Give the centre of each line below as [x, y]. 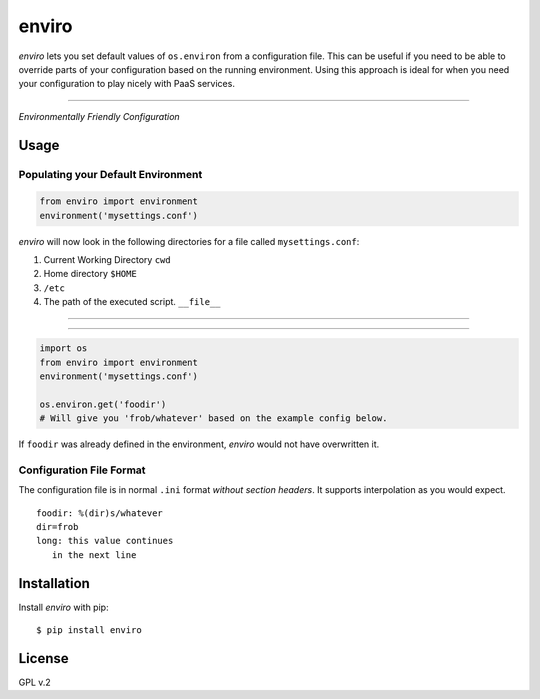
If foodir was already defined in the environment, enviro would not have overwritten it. [199, 444]
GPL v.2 [35, 682]
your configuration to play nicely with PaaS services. [126, 84]
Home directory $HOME [90, 274]
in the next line [94, 554]
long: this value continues [105, 541]
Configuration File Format [82, 470]
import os [63, 348]
